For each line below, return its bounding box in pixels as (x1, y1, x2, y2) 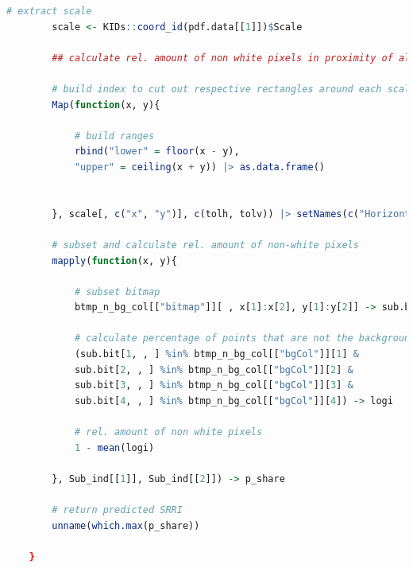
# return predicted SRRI (52, 504, 183, 515)
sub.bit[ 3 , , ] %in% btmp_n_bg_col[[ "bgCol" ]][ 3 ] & (74, 379, 353, 391)
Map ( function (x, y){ (52, 99, 160, 111)
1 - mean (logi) (74, 442, 155, 453)
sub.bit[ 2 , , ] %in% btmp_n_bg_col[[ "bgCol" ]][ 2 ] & (74, 364, 353, 375)
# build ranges (74, 130, 155, 142)
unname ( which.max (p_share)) (52, 519, 200, 531)
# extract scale (6, 6, 92, 17)
